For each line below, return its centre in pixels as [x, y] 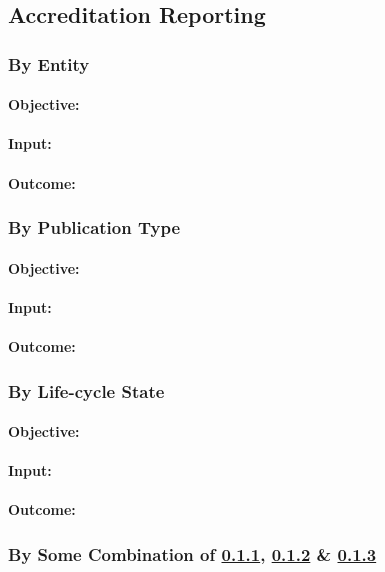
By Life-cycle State [86, 390]
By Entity [49, 63]
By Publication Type [94, 227]
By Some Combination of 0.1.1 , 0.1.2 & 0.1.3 [192, 553]
